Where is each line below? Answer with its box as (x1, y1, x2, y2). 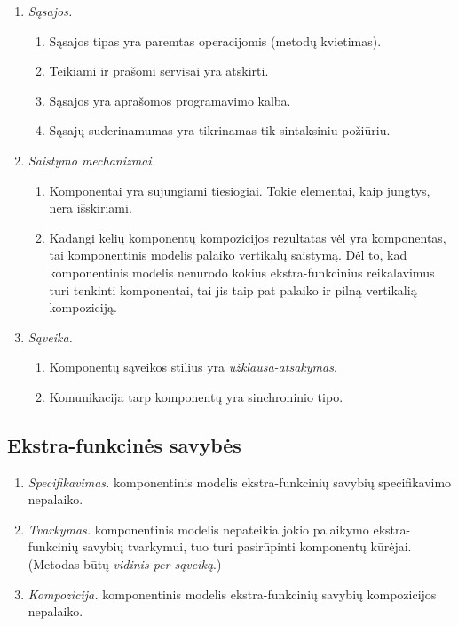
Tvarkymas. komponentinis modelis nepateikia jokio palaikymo (28, 519, 369, 538)
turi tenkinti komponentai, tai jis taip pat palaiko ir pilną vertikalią (49, 280, 417, 299)
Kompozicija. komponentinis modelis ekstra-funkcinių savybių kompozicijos (28, 584, 437, 603)
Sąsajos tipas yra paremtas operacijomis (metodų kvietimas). (49, 31, 382, 50)
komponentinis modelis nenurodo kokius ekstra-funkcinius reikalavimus (49, 262, 435, 281)
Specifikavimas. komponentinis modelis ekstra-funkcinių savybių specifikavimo (28, 472, 452, 491)
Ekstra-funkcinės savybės (7, 430, 241, 458)
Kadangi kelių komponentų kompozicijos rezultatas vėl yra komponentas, (49, 228, 446, 246)
